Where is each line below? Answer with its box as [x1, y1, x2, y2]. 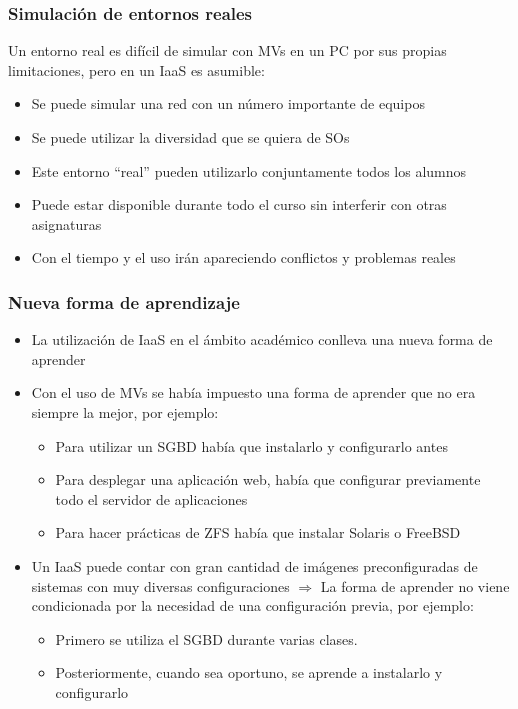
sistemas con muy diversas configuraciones [31, 575, 290, 596]
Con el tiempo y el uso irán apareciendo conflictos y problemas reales [31, 247, 456, 268]
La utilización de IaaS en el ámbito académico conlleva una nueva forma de [31, 329, 493, 350]
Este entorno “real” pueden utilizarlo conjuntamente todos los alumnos [31, 160, 467, 181]
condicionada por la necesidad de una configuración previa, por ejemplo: [31, 595, 474, 616]
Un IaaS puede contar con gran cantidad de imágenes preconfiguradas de [31, 555, 478, 576]
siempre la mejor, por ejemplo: [31, 401, 219, 422]
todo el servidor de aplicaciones [55, 488, 248, 509]
